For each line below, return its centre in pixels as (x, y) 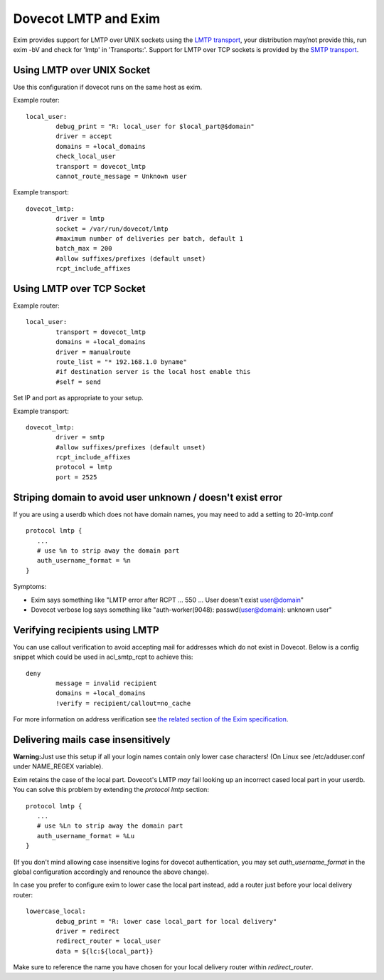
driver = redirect (88, 931)
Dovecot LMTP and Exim (87, 19)
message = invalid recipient (107, 683)
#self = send (78, 382)
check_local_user (86, 156)
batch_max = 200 (84, 249)
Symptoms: (30, 587)
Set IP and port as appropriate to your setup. (78, 398)
